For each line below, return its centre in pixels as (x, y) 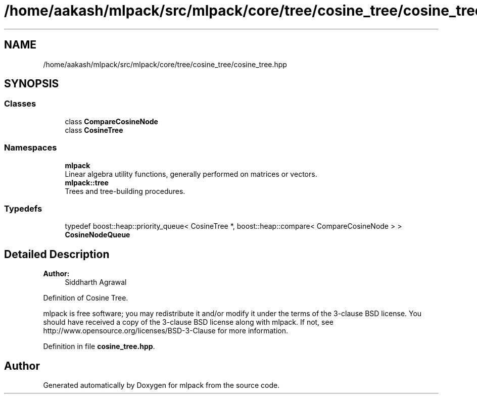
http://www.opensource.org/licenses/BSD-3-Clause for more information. (165, 331)
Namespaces (31, 148)
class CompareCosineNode (111, 121)
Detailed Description (57, 254)
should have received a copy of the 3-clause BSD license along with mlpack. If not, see (188, 322)
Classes (20, 104)
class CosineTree (94, 130)
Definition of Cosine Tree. (86, 298)
